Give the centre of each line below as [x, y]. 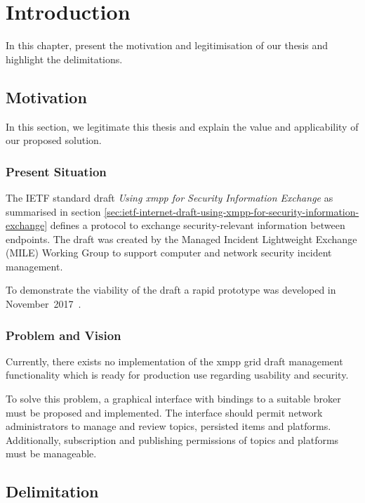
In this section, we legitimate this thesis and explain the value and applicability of [182, 126]
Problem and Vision [64, 335]
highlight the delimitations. [64, 59]
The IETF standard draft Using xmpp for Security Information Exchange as [170, 197]
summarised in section [53, 211]
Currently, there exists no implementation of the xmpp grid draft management [174, 361]
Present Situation [56, 171]
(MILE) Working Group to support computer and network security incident [169, 253]
